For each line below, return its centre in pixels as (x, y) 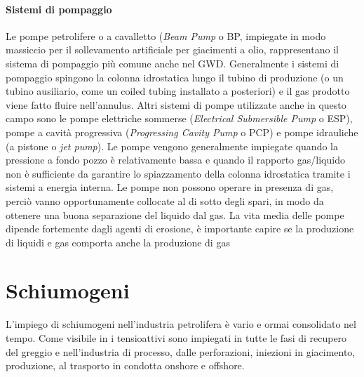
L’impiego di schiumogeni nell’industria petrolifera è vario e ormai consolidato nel (181, 324)
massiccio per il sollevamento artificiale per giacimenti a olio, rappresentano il (172, 49)
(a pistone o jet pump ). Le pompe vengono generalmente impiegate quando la (172, 146)
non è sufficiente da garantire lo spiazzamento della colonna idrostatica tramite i (178, 173)
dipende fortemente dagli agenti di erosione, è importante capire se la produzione (180, 229)
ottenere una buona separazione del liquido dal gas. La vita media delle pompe (175, 214)
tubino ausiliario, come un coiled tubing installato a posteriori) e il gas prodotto (178, 91)
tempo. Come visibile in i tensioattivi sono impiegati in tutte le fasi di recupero (176, 338)
